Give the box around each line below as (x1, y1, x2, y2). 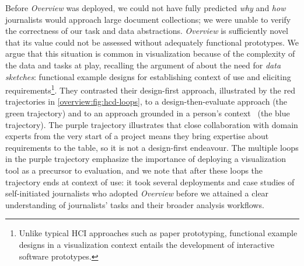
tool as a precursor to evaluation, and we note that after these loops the (5, 164, 263, 176)
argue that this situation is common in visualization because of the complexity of (5, 47, 295, 60)
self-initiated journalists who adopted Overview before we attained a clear (5, 187, 269, 199)
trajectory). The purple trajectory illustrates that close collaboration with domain (5, 118, 298, 130)
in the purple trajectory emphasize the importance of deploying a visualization (5, 153, 286, 165)
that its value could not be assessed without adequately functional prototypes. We (5, 36, 299, 48)
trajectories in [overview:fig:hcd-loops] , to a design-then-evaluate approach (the (5, 95, 288, 108)
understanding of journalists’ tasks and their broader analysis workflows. (5, 198, 264, 210)
